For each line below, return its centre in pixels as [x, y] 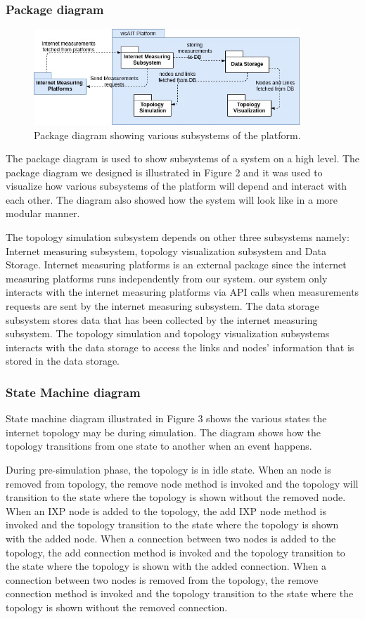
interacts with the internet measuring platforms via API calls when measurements [182, 292]
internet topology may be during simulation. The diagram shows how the [163, 432]
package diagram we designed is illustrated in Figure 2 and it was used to [164, 172]
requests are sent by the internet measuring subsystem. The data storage [162, 306]
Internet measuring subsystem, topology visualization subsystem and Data [166, 250]
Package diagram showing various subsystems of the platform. [167, 135]
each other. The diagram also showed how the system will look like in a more [172, 199]
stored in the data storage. [63, 361]
